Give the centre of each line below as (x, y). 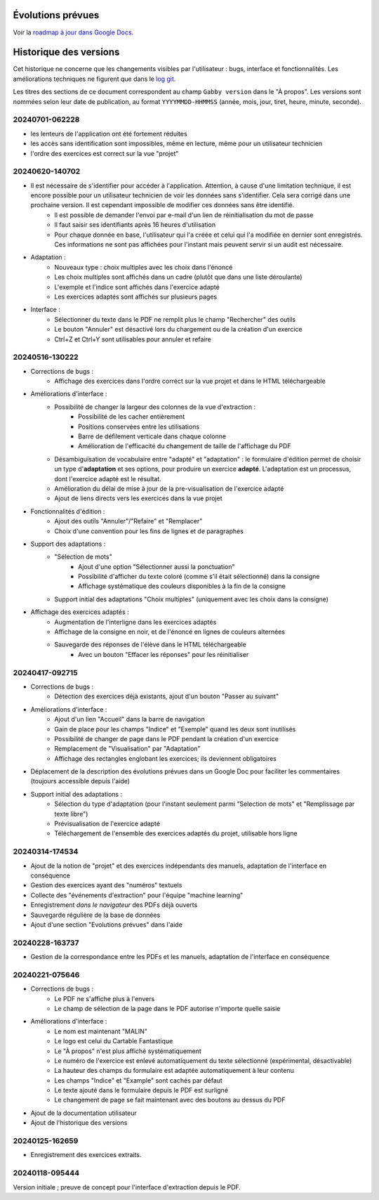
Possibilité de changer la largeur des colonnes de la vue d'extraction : (155, 407)
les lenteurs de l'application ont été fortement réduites (109, 133)
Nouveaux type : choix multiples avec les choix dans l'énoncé (144, 267)
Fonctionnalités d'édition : (68, 511)
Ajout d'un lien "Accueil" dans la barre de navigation (129, 719)
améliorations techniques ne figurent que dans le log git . (94, 79)
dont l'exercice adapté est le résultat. (108, 478)
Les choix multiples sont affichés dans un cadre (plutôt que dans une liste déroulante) (178, 277)
